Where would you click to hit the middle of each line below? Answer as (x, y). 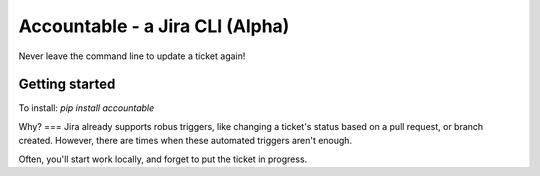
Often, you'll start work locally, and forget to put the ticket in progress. (163, 159)
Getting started (67, 84)
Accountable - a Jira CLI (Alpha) (154, 26)
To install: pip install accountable (86, 108)
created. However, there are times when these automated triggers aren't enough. (185, 141)
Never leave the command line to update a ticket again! (132, 56)
